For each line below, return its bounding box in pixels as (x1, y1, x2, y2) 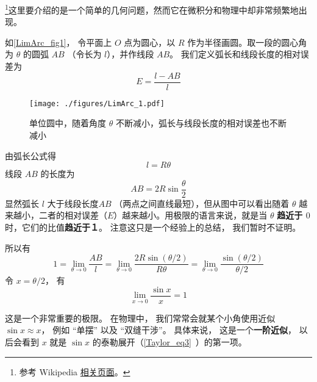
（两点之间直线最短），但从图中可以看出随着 (114, 196, 290, 209)
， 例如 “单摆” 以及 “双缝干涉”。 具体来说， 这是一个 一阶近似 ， (41, 323, 296, 336)
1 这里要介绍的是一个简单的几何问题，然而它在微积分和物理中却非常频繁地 (5, 2, 299, 16)
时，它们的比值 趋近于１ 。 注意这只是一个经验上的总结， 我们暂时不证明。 (5, 220, 301, 233)
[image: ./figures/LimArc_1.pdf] (29, 99, 165, 108)
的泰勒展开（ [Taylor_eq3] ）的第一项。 (92, 336, 247, 348)
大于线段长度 (47, 196, 99, 209)
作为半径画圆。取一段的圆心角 (187, 35, 307, 48)
